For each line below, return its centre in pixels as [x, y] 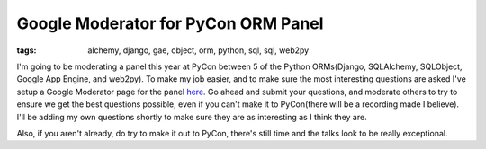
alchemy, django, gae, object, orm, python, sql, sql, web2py [198, 50]
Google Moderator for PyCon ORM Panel [170, 23]
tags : [27, 50]
